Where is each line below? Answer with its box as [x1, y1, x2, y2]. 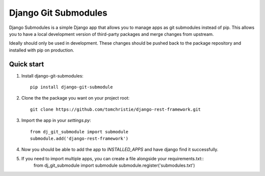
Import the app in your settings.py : [21, 118, 91, 124]
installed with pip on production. [9, 47, 75, 53]
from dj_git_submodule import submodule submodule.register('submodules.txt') [33, 162, 195, 169]
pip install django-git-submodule [30, 84, 113, 90]
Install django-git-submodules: [21, 73, 83, 78]
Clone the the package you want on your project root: [21, 95, 130, 101]
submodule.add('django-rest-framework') [30, 135, 129, 141]
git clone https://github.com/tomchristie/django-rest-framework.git [30, 106, 201, 112]
